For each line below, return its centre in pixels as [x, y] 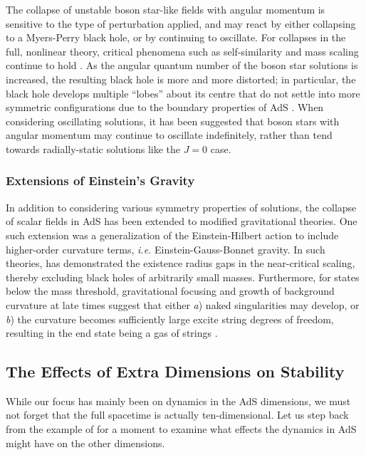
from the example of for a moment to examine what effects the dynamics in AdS [181, 429]
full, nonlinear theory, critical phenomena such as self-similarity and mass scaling [182, 51]
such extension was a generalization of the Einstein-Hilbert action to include [172, 235]
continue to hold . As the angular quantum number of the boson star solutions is [182, 65]
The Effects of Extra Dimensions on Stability [175, 371]
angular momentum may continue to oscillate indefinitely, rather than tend [169, 135]
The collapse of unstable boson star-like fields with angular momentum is [166, 9]
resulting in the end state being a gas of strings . [112, 333]
